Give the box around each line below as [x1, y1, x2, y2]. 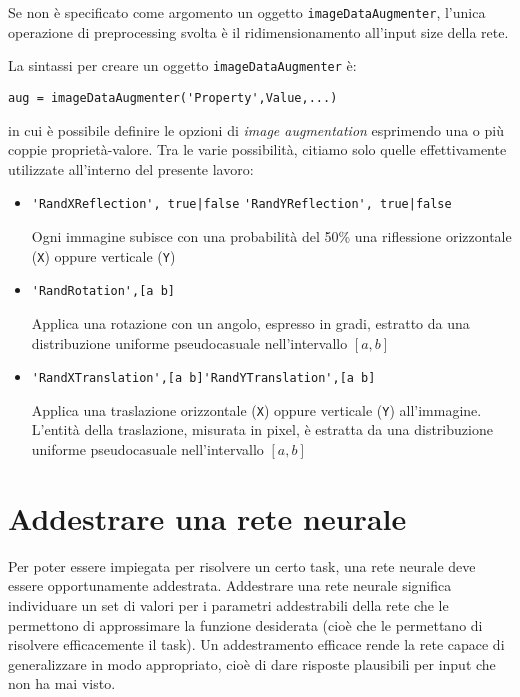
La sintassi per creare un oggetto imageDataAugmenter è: [8, 55, 357, 76]
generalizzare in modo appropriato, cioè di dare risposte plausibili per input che [8, 653, 496, 674]
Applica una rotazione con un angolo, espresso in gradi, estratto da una [31, 312, 470, 333]
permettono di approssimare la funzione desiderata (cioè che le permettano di [8, 614, 483, 635]
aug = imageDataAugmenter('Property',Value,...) [8, 90, 338, 105]
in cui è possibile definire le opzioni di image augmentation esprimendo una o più [8, 119, 504, 140]
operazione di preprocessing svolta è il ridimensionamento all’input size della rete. [8, 21, 509, 42]
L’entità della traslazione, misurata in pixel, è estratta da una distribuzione [31, 419, 493, 440]
